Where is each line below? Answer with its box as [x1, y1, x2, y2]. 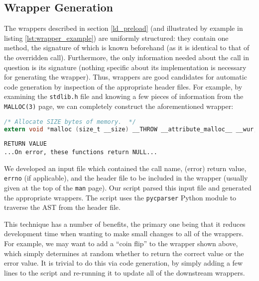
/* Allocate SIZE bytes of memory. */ [4, 118, 136, 125]
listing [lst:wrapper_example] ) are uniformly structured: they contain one [4, 32, 229, 43]
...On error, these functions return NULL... [4, 149, 157, 156]
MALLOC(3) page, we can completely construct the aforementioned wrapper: [4, 101, 234, 111]
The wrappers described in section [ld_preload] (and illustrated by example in [4, 23, 243, 33]
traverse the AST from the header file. [4, 202, 121, 212]
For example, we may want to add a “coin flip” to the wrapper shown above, [4, 238, 238, 249]
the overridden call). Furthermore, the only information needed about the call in [4, 52, 250, 62]
